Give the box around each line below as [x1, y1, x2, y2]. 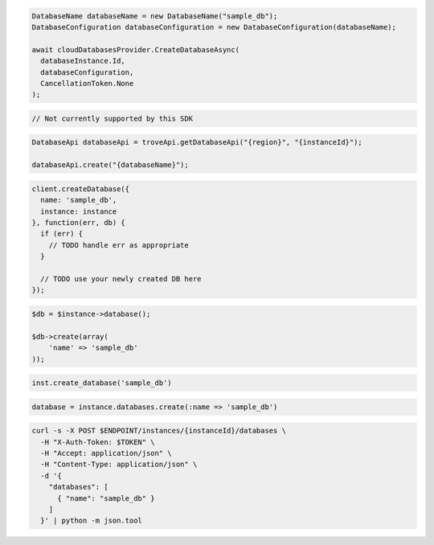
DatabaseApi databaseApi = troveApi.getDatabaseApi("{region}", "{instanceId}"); [31, 137, 363, 147]
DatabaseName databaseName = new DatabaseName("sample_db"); [31, 11, 278, 20]
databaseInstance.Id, [40, 56, 126, 66]
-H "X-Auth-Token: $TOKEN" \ [40, 437, 156, 446]
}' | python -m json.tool [40, 516, 142, 526]
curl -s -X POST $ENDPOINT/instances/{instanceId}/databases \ [31, 426, 287, 436]
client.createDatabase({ [31, 184, 130, 193]
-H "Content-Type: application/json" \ [40, 460, 198, 469]
